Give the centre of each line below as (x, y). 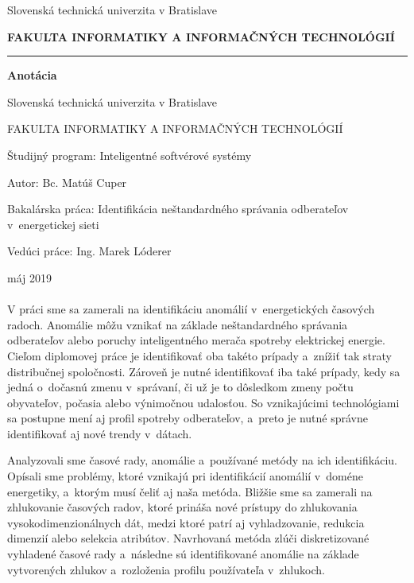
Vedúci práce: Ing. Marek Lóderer (89, 251)
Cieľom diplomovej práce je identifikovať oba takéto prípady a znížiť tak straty (199, 355)
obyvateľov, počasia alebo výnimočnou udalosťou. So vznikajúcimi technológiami (203, 402)
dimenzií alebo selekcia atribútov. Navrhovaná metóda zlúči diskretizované (188, 538)
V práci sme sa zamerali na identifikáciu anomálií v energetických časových (191, 309)
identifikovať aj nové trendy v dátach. (100, 433)
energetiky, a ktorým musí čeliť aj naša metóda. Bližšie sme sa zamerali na (190, 491)
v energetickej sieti (53, 224)
